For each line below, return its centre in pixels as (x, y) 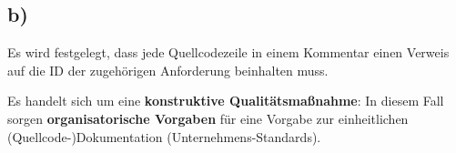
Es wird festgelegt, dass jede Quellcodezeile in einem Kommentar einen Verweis (228, 52)
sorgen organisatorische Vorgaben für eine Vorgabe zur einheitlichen (208, 118)
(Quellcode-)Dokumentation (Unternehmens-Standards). (164, 136)
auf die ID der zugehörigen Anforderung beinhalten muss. (168, 70)
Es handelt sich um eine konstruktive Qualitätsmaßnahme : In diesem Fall (226, 101)
